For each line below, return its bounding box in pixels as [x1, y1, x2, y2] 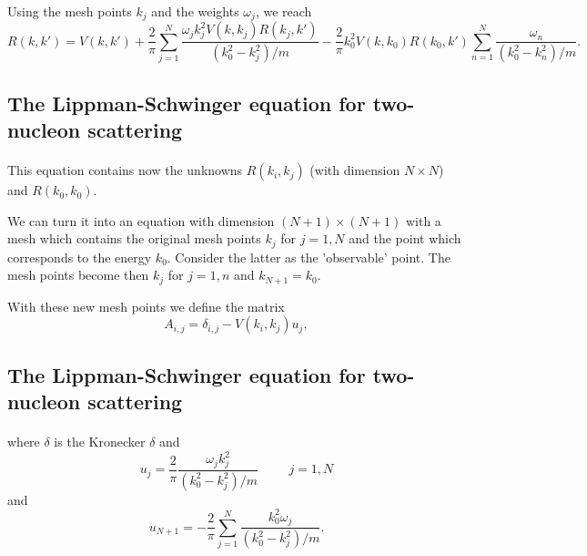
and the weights [151, 2, 239, 20]
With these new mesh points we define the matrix [7, 296, 285, 315]
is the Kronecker [54, 432, 146, 451]
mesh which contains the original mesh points [7, 229, 261, 248]
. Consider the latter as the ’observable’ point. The [167, 247, 450, 266]
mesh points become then [7, 265, 149, 284]
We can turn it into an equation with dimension [7, 211, 275, 230]
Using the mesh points [7, 2, 132, 20]
